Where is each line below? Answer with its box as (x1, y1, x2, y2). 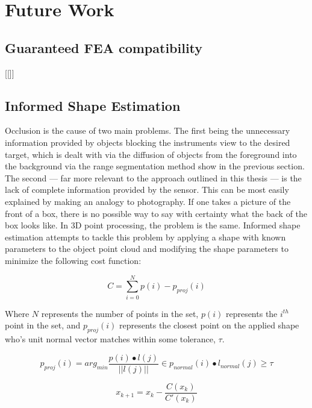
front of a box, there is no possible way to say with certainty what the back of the (5, 207, 308, 219)
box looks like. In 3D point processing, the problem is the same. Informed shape (5, 219, 301, 231)
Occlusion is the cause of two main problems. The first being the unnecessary (5, 124, 290, 137)
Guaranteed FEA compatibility (5, 38, 203, 57)
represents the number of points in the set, (41, 307, 199, 319)
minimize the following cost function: (5, 254, 142, 266)
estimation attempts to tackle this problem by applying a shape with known (5, 230, 286, 243)
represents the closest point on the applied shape (119, 319, 299, 331)
